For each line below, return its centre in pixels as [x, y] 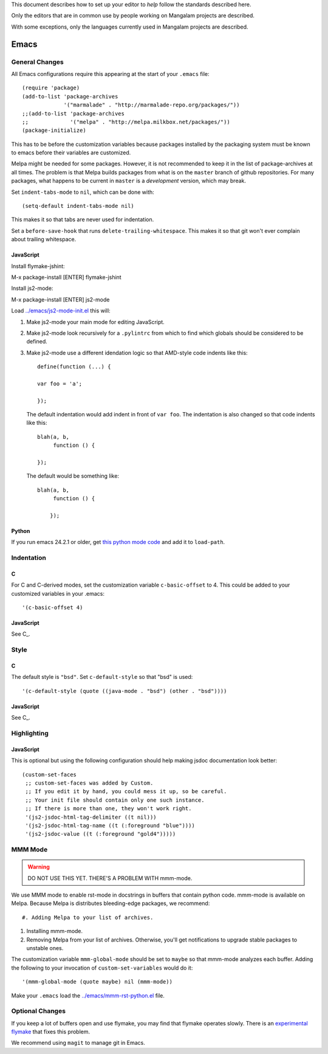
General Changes [37, 62]
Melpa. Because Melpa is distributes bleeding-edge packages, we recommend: [111, 903]
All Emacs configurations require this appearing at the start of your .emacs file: [110, 74]
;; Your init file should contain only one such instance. [115, 800]
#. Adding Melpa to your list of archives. [88, 917]
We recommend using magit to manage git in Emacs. [78, 1043]
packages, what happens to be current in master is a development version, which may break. [128, 181]
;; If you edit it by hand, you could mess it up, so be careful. [126, 791]
